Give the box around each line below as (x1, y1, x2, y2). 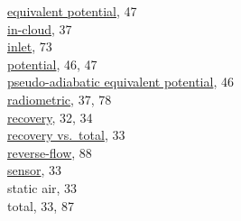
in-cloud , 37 (7, 19, 72, 38)
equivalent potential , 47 (7, 2, 137, 20)
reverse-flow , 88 (7, 143, 92, 161)
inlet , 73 (7, 37, 52, 56)
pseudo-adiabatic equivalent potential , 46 (7, 72, 234, 91)
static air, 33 (7, 178, 78, 197)
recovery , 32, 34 (7, 107, 93, 126)
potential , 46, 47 (7, 54, 97, 73)
